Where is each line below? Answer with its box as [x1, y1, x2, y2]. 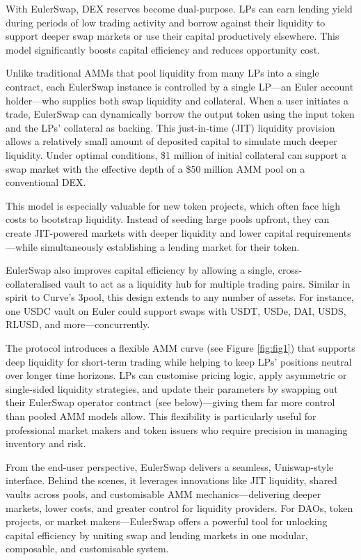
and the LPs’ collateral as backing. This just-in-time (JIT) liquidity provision [6, 120, 335, 134]
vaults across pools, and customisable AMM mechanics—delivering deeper [6, 487, 321, 501]
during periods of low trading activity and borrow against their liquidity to [6, 15, 326, 29]
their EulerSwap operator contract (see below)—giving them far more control [6, 395, 335, 410]
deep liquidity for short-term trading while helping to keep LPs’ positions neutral [6, 354, 352, 368]
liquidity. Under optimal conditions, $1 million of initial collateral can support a [6, 147, 346, 162]
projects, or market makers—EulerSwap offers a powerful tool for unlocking [6, 514, 328, 529]
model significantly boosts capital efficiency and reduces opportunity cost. [6, 42, 320, 56]
